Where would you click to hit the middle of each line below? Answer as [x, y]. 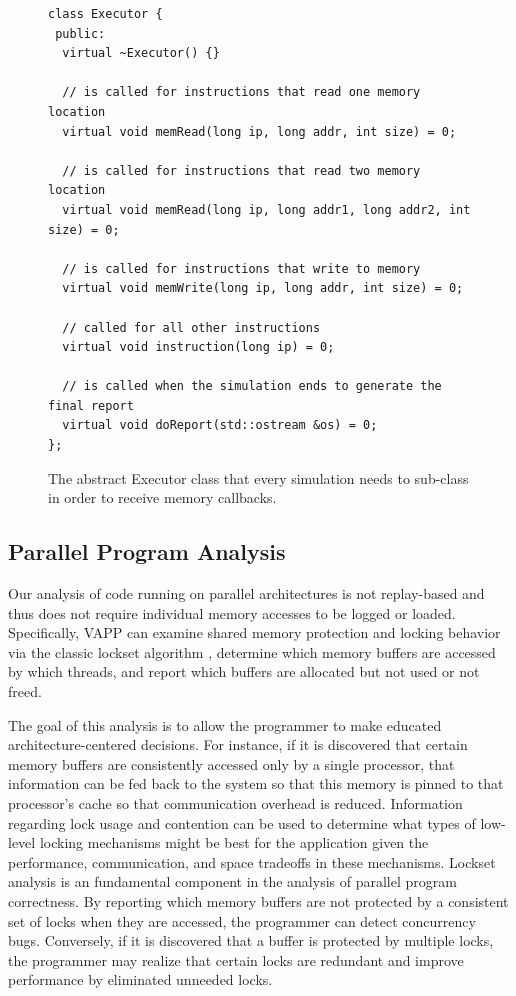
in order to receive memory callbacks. [162, 497]
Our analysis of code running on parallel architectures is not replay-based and [246, 593]
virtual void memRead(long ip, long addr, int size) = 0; [259, 131]
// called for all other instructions [191, 327]
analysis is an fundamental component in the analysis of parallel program [232, 881]
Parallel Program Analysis [147, 551]
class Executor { [105, 14]
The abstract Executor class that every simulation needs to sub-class [258, 477]
